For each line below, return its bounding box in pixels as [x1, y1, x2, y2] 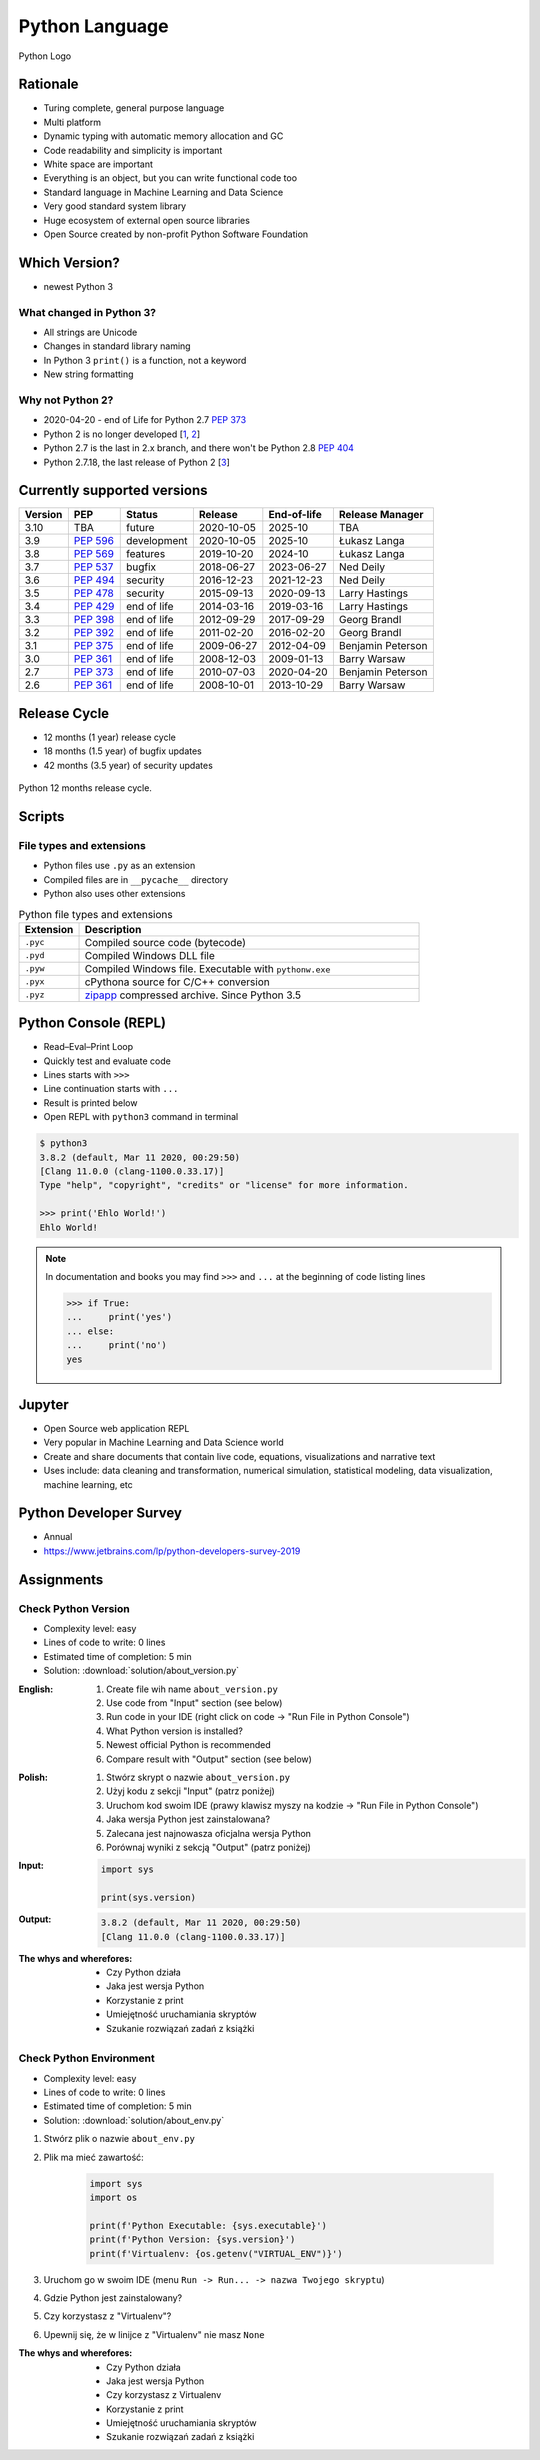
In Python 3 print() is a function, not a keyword [43, 354, 247, 366]
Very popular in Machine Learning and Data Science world [43, 1436, 284, 1449]
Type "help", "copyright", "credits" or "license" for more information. [39, 1180, 409, 1191]
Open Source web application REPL [43, 1423, 190, 1435]
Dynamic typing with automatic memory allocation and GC [43, 130, 284, 142]
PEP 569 [73, 547, 115, 561]
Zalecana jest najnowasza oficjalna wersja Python [106, 1827, 312, 1839]
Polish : [18, 1771, 49, 1783]
